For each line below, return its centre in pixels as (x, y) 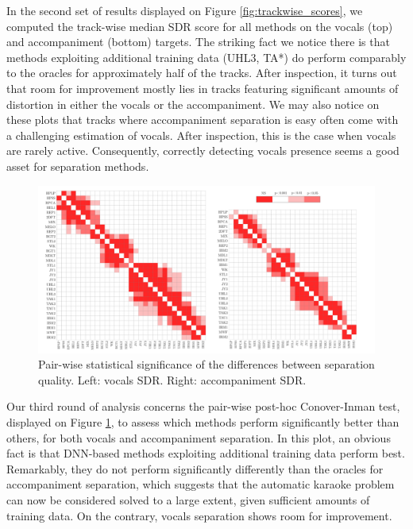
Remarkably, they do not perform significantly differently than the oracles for (195, 468)
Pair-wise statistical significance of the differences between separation (206, 364)
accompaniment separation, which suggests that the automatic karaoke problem (201, 484)
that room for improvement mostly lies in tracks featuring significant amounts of (203, 88)
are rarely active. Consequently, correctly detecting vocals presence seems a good (203, 151)
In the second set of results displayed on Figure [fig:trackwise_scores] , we (185, 10)
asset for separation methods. (78, 166)
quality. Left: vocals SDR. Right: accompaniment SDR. (172, 379)
